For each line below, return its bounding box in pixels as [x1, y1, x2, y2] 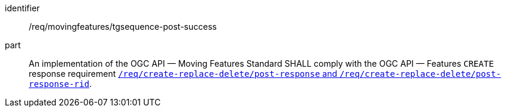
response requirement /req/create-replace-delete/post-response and [29, 69, 337, 79]
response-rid [29, 79, 90, 89]
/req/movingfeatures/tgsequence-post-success [29, 21, 217, 32]
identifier [5, 3, 40, 13]
